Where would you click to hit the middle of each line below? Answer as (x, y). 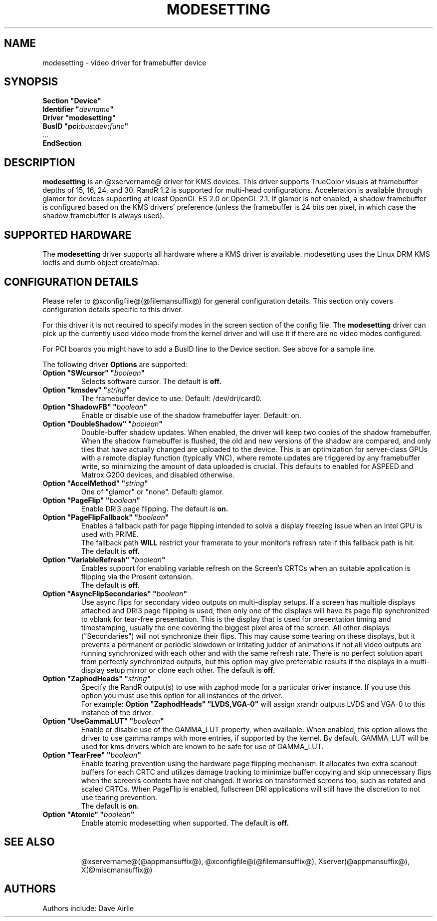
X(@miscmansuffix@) (117, 870)
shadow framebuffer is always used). (104, 216)
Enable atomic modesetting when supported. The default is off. (185, 823)
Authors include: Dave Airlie (88, 908)
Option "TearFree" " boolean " (92, 755)
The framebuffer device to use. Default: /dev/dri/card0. (171, 398)
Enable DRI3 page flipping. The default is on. (155, 508)
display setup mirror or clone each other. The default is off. (178, 670)
